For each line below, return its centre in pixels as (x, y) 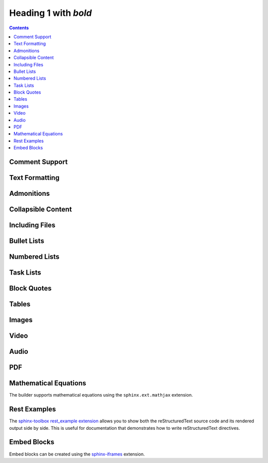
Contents (19, 28)
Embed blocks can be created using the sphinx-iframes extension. (77, 454)
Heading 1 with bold (50, 13)
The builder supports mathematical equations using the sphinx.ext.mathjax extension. (101, 395)
